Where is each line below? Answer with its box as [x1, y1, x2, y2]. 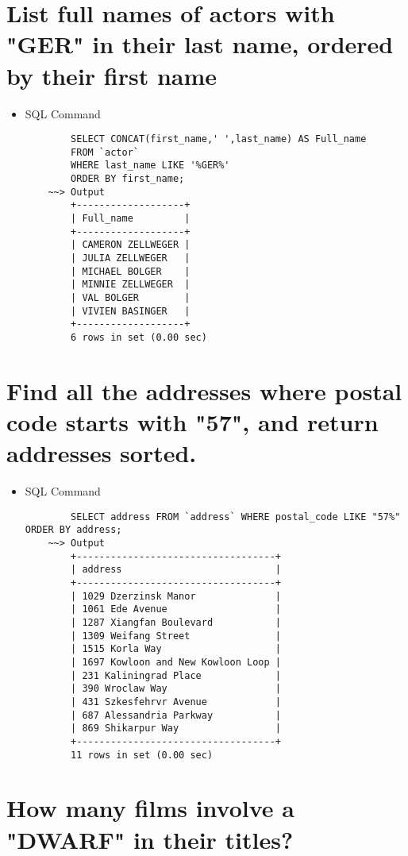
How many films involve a [6, 792, 294, 824]
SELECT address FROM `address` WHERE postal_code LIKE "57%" [71, 511, 401, 522]
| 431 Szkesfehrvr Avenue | [71, 696, 281, 708]
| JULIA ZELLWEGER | [71, 253, 191, 264]
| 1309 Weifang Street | [71, 630, 281, 642]
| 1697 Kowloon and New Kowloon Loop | [71, 656, 281, 668]
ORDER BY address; [25, 524, 122, 536]
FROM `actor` [71, 146, 139, 158]
